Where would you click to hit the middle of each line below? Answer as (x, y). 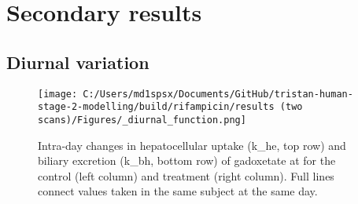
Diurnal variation (78, 62)
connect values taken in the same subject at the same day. (178, 191)
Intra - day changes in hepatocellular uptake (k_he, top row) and (192, 145)
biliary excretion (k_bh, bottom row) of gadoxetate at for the (187, 160)
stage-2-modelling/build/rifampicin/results (156, 107)
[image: (58, 94)
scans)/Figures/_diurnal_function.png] (142, 120)
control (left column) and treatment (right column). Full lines (186, 175)
